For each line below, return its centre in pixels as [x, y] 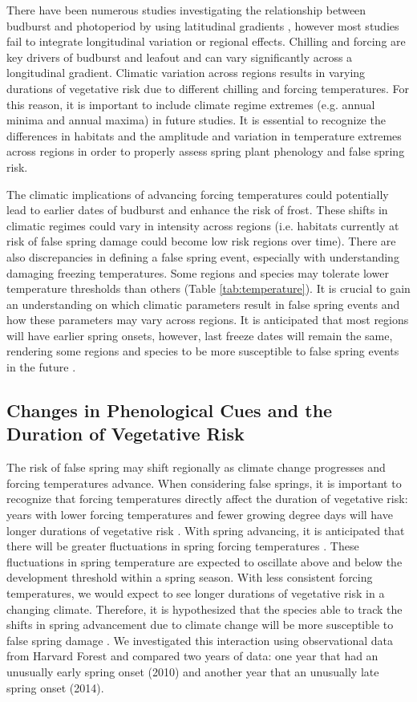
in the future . [41, 367]
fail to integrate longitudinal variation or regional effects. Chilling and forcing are [206, 41]
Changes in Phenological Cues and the [170, 410]
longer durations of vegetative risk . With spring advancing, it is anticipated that [206, 530]
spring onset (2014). [55, 687]
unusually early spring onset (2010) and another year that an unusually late [193, 671]
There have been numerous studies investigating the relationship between [186, 10]
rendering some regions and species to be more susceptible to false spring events [203, 351]
